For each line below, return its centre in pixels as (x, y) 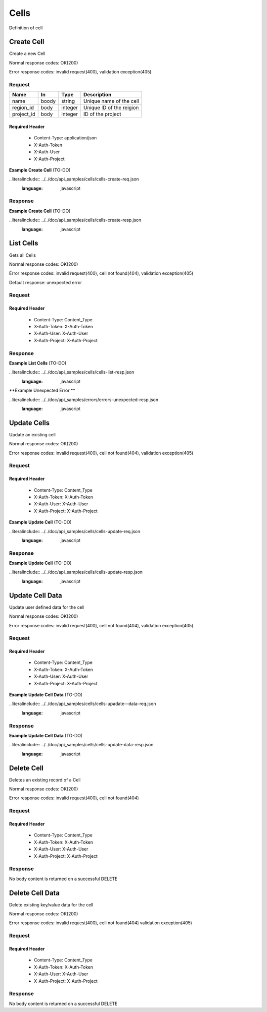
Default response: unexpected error (46, 282)
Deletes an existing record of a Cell (45, 780)
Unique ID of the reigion (111, 108)
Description (97, 95)
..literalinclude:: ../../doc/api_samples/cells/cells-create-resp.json (75, 220)
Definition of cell (26, 28)
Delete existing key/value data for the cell (51, 904)
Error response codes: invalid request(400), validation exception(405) (80, 72)
